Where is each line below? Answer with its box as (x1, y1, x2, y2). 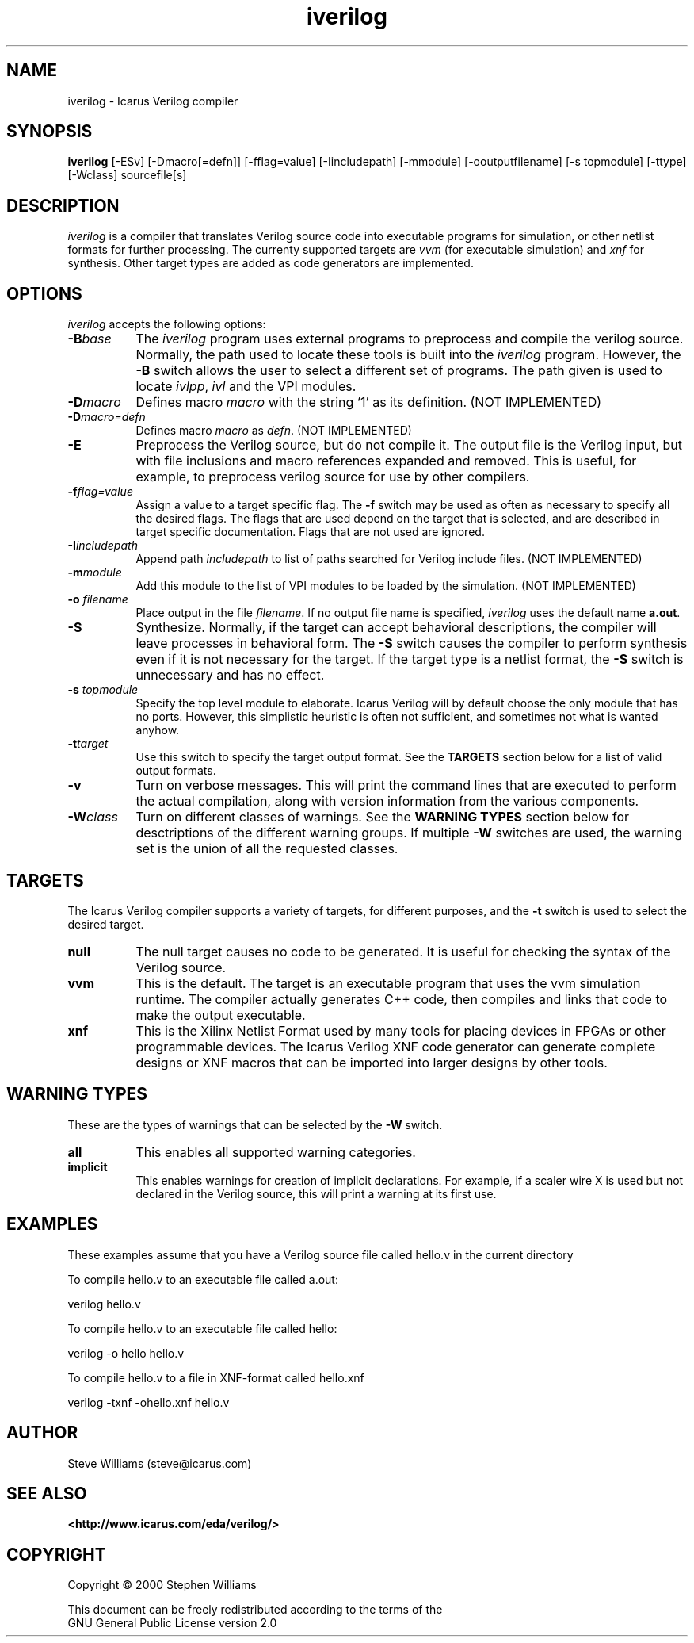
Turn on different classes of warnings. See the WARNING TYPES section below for (135, 809, 630, 825)
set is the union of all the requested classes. (135, 841, 398, 857)
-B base (67, 331, 112, 347)
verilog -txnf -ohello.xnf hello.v (67, 1395, 230, 1409)
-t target (67, 737, 109, 751)
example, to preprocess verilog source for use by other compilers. (135, 469, 530, 485)
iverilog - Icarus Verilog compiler (67, 94, 238, 108)
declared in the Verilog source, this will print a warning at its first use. (135, 1186, 497, 1201)
